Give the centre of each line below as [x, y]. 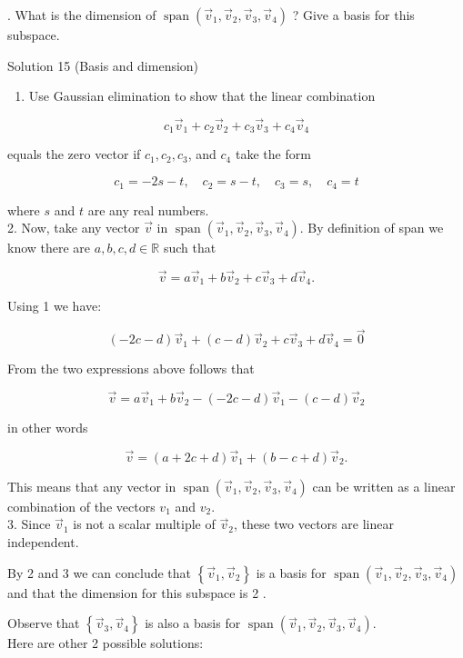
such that [190, 248]
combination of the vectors [81, 506]
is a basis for [291, 572]
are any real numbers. [148, 209]
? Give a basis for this [353, 15]
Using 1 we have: [55, 306]
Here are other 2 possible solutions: [106, 643]
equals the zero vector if [74, 154]
